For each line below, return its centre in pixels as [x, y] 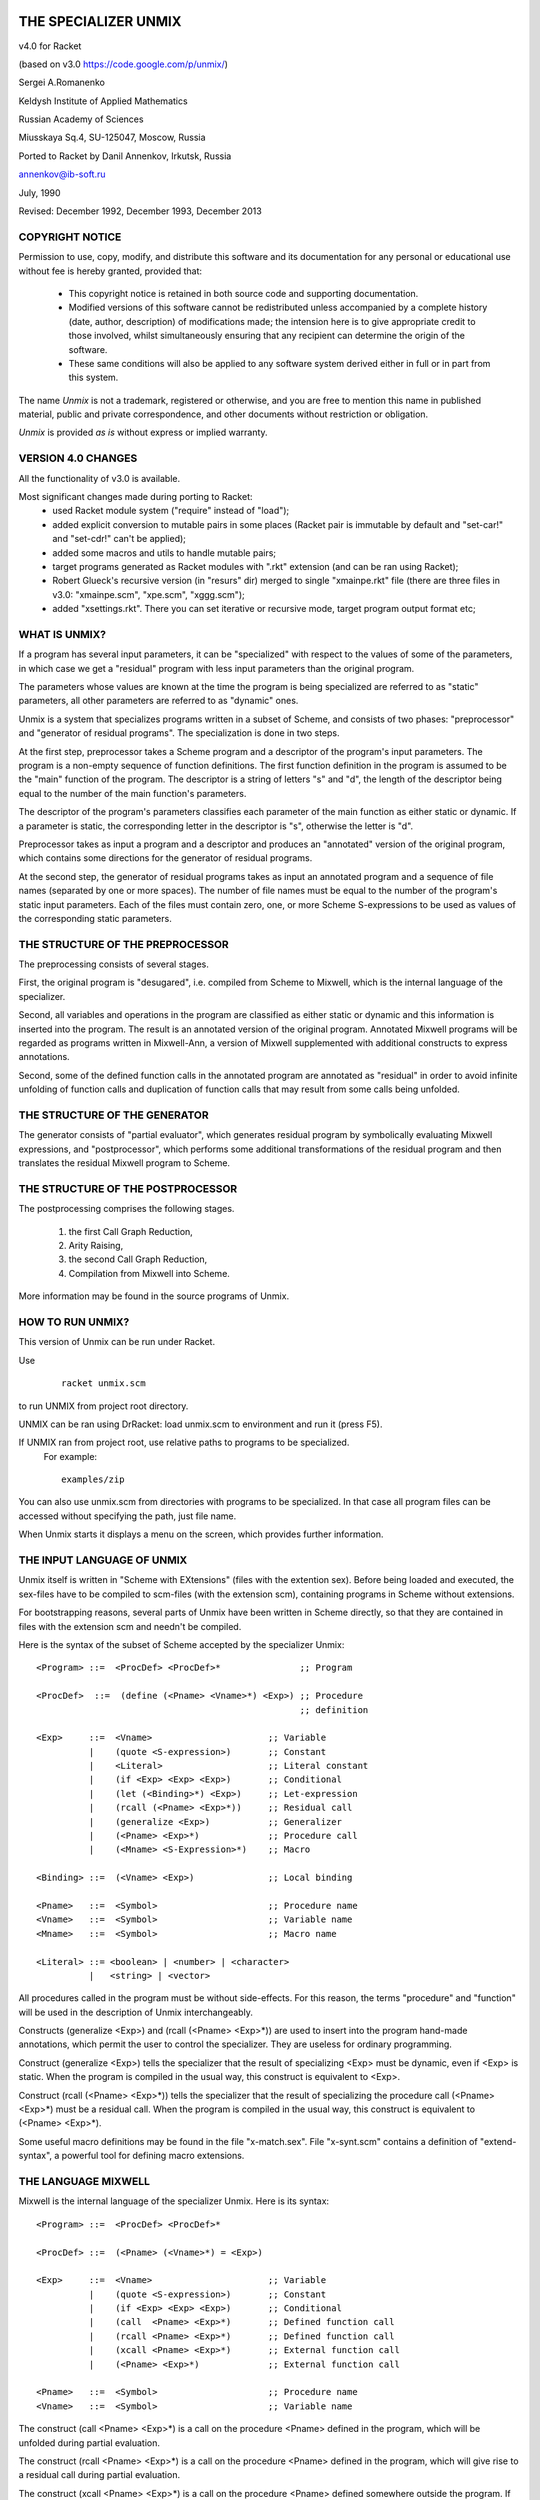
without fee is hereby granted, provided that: [110, 271]
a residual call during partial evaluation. [99, 2475]
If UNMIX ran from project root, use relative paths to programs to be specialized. [184, 1442]
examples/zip [93, 1479]
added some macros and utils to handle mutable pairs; [164, 552]
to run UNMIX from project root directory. [103, 1406]
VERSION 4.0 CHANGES [78, 458]
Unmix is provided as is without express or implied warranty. [143, 432]
